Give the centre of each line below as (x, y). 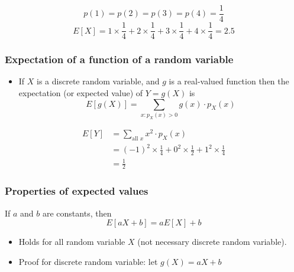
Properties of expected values (77, 191)
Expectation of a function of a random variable (119, 59)
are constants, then (77, 213)
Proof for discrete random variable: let (88, 261)
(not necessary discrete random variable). (212, 242)
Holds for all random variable (72, 242)
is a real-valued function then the (229, 81)
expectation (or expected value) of (81, 92)
